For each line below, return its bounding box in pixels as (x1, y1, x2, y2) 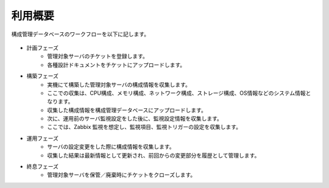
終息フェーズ (26, 163, 59, 170)
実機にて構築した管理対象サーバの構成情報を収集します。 (47, 81, 191, 88)
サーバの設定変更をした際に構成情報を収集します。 (47, 143, 175, 150)
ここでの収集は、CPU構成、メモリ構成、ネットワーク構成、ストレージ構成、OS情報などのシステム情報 (47, 89, 306, 97)
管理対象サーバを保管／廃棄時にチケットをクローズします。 (47, 171, 196, 179)
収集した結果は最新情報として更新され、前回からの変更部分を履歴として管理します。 (47, 151, 260, 159)
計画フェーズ (26, 44, 59, 51)
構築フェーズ (26, 72, 59, 80)
